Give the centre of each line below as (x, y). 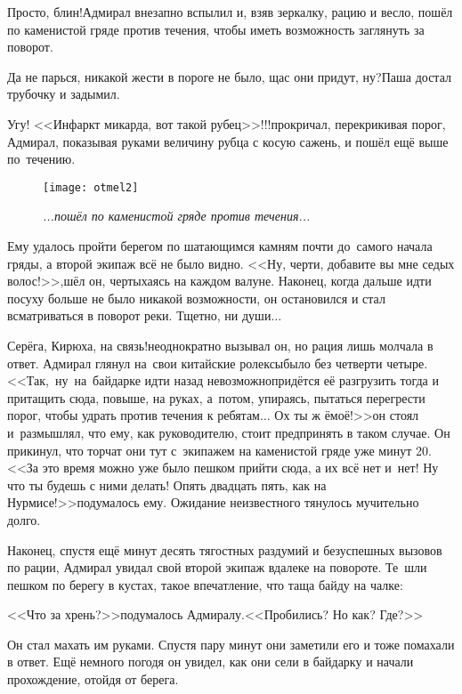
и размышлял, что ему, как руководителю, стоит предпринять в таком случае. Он (229, 432)
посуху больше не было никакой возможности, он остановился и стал (196, 298)
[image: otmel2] (91, 187)
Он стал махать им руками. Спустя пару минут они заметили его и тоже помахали (231, 644)
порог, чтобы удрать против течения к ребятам (134, 415)
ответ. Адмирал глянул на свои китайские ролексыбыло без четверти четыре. (218, 363)
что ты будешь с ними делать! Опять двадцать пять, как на (167, 484)
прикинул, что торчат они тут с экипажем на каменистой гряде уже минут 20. (219, 450)
